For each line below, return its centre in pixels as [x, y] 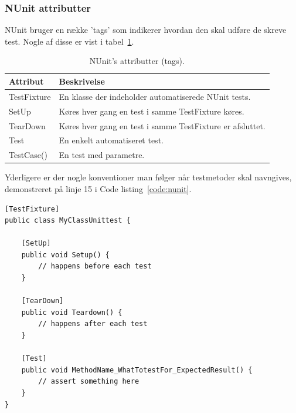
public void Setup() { [65, 255]
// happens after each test [93, 324]
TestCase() [28, 155]
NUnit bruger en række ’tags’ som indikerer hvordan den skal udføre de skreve [146, 30]
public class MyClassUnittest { [68, 221]
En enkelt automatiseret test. [111, 140]
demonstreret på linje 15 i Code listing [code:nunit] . [98, 188]
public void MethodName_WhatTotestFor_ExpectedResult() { [137, 370]
